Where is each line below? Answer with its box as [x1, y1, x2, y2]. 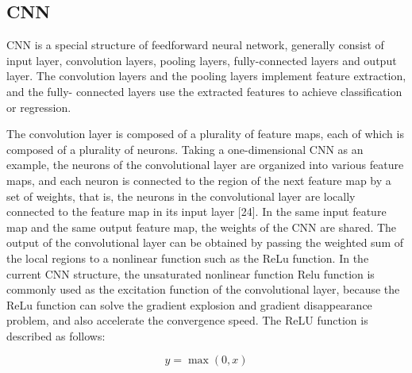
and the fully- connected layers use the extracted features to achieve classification [6, 83, 402, 99]
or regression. [6, 98, 71, 115]
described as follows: [6, 327, 106, 344]
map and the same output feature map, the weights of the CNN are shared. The [6, 218, 397, 235]
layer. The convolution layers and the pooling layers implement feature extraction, [6, 67, 406, 84]
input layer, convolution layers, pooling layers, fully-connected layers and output [6, 52, 397, 68]
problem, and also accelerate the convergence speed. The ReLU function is [6, 312, 368, 329]
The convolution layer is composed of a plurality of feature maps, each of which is [6, 125, 404, 142]
